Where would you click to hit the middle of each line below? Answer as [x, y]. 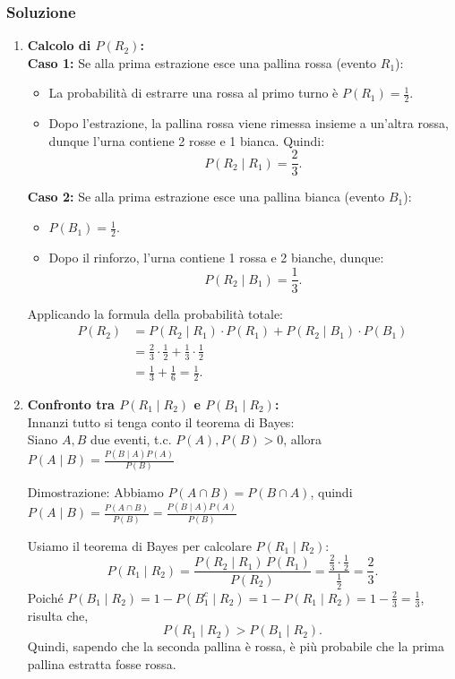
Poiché [45, 597]
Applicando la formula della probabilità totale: [155, 313]
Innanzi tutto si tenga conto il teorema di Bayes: [161, 421]
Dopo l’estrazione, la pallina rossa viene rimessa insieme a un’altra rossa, [249, 123]
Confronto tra [71, 404]
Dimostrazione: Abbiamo [95, 492]
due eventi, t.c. [131, 439]
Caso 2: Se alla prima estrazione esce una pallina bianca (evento [206, 197]
